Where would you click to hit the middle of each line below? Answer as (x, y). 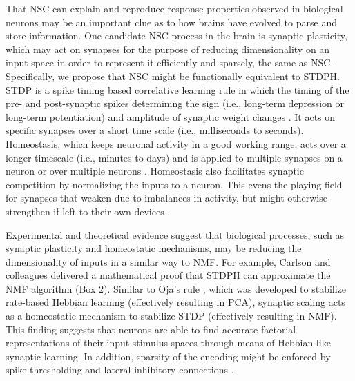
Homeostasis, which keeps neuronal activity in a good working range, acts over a (176, 143)
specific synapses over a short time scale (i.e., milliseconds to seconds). (155, 130)
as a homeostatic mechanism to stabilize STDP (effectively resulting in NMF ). (171, 316)
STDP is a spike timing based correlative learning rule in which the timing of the (177, 89)
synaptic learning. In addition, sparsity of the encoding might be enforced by (168, 356)
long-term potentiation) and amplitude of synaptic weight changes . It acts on (171, 116)
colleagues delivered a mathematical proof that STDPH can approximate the (168, 275)
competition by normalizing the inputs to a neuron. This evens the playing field (174, 184)
